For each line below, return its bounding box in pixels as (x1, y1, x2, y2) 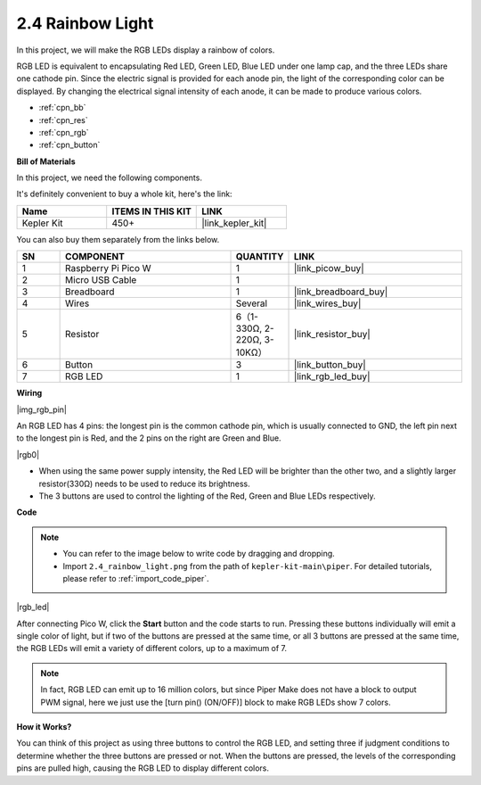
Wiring (16, 388, 43, 399)
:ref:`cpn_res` (38, 114, 88, 125)
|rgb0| (16, 449, 40, 459)
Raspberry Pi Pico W (65, 262, 151, 275)
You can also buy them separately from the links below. (16, 234, 220, 244)
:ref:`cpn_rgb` (38, 127, 89, 137)
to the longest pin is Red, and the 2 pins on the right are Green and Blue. (16, 433, 281, 443)
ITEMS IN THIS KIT (111, 205, 192, 218)
